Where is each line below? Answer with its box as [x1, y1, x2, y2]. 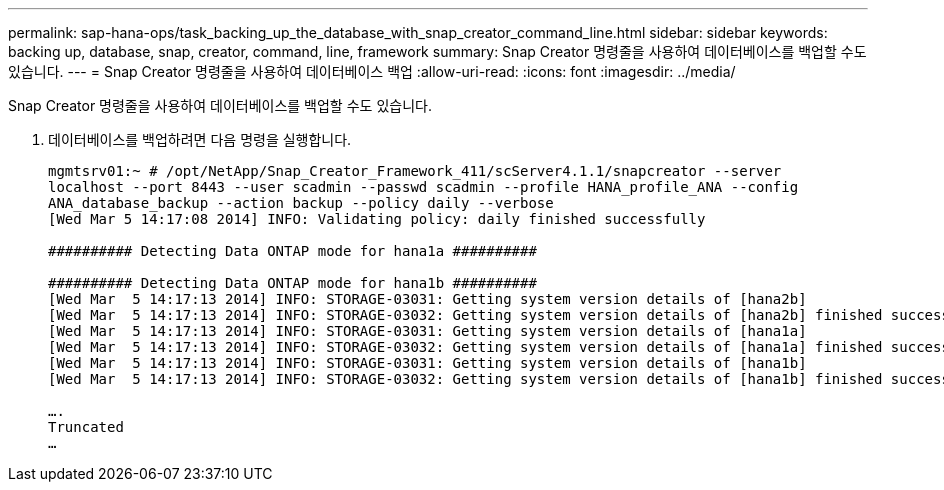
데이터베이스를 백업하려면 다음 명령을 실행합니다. [48, 131, 352, 148]
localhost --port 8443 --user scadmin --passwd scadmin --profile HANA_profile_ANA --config [48, 179, 799, 195]
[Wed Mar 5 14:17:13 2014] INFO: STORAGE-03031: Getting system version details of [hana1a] [48, 323, 807, 339]
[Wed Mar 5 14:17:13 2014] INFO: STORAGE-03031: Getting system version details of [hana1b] [48, 355, 807, 371]
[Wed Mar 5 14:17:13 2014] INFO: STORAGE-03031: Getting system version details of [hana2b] [48, 291, 807, 307]
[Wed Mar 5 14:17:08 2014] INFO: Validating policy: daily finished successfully [48, 211, 706, 227]
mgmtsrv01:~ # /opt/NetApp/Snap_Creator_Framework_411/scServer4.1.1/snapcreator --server [48, 163, 782, 179]
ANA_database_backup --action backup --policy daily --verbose [48, 195, 554, 211]
